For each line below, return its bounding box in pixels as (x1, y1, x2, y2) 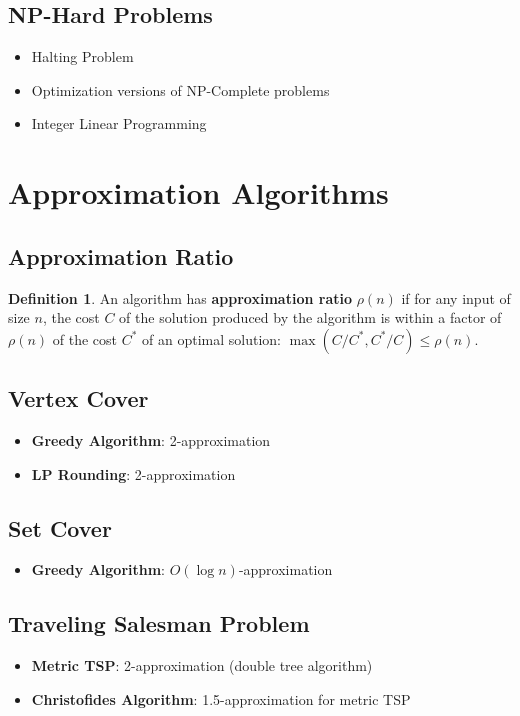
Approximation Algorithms (8, 172, 389, 213)
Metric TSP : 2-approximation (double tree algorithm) (31, 655, 373, 676)
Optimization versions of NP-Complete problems (31, 79, 330, 100)
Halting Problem (31, 46, 134, 67)
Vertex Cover (8, 383, 149, 414)
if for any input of (401, 287, 511, 308)
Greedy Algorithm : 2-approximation (31, 429, 271, 450)
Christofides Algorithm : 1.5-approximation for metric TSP (31, 688, 411, 709)
